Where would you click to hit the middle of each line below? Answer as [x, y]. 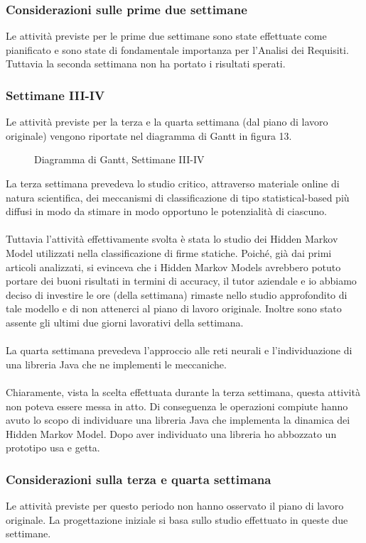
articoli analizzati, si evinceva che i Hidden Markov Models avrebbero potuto [173, 267]
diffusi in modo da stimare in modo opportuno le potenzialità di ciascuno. [166, 211]
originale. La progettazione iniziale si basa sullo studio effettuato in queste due [177, 519]
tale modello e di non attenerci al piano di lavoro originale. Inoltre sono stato [174, 308]
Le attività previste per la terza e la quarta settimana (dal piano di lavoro [167, 122]
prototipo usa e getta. [53, 448]
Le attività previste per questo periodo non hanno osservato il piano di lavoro [175, 506]
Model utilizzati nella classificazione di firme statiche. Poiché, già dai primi [169, 252]
